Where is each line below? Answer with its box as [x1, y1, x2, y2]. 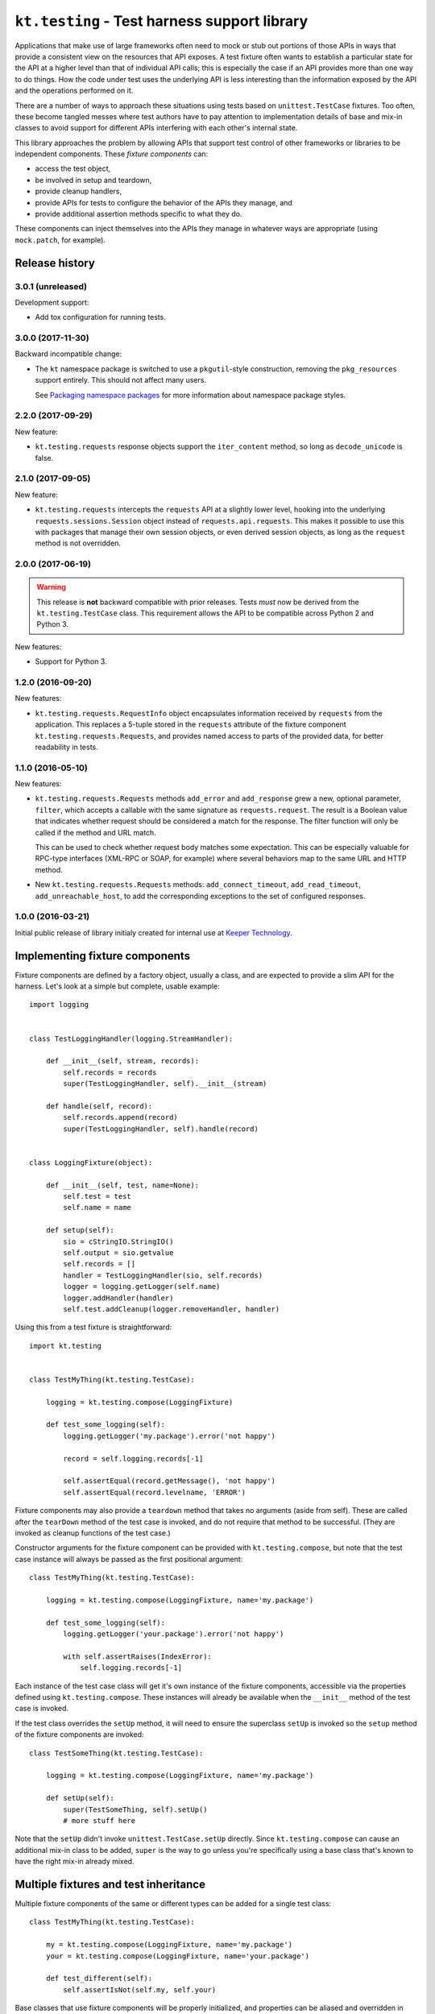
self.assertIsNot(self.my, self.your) [63, 1985, 217, 1994]
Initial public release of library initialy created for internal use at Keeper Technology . [14, 927, 293, 938]
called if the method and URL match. [35, 827, 156, 837]
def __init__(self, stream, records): [45, 1056, 200, 1066]
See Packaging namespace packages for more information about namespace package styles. [35, 390, 346, 400]
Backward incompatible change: [14, 349, 122, 358]
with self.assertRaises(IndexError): [63, 1651, 213, 1661]
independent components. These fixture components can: [14, 149, 209, 159]
